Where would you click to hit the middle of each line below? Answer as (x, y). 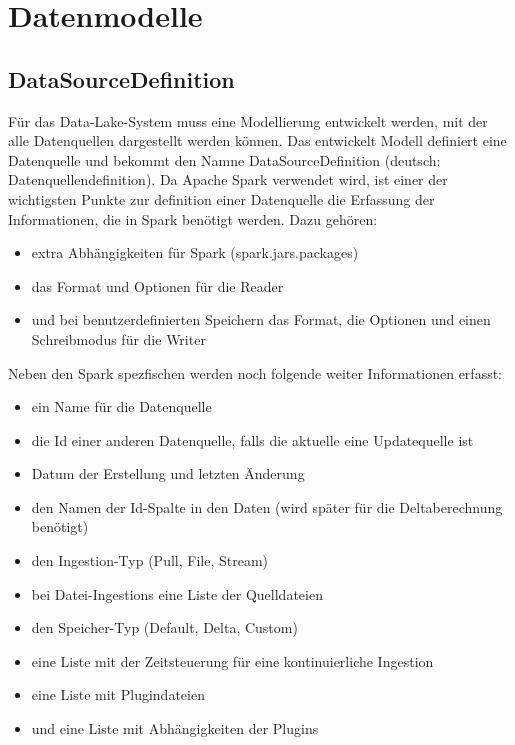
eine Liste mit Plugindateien (118, 694)
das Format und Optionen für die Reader (157, 285)
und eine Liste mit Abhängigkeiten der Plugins (175, 728)
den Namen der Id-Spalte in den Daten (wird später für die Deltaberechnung (267, 506)
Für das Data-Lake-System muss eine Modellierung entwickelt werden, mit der (248, 120)
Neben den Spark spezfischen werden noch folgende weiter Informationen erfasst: (255, 372)
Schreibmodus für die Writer (118, 338)
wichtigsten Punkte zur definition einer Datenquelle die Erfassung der (221, 198)
